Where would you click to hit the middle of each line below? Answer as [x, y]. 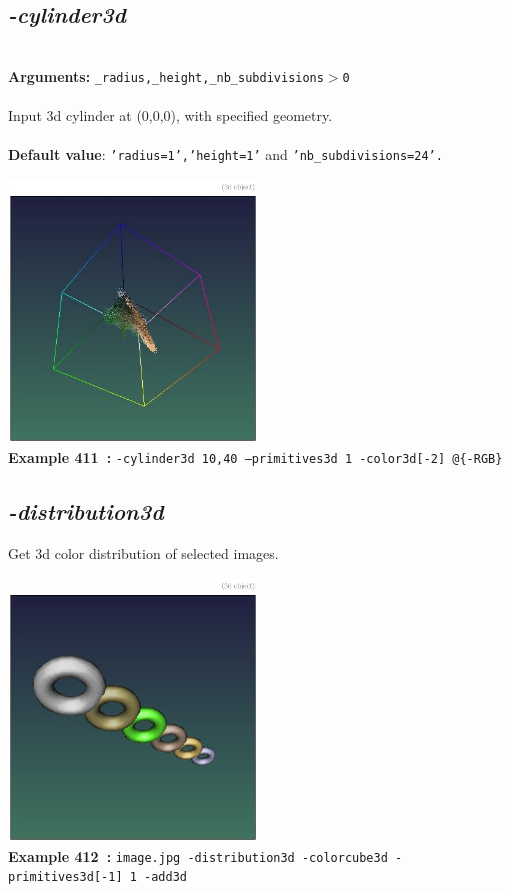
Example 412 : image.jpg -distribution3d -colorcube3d [198, 855]
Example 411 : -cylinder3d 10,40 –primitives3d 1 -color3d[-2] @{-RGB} [255, 457]
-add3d [165, 877]
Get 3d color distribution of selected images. [143, 552]
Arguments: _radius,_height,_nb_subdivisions [166, 75]
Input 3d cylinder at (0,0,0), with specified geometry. [170, 115]
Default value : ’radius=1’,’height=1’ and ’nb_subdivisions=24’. [225, 154]
